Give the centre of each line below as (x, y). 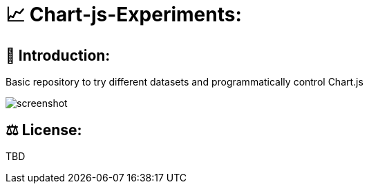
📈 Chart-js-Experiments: (124, 14)
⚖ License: (44, 130)
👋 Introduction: (58, 55)
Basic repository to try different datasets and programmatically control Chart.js (184, 82)
